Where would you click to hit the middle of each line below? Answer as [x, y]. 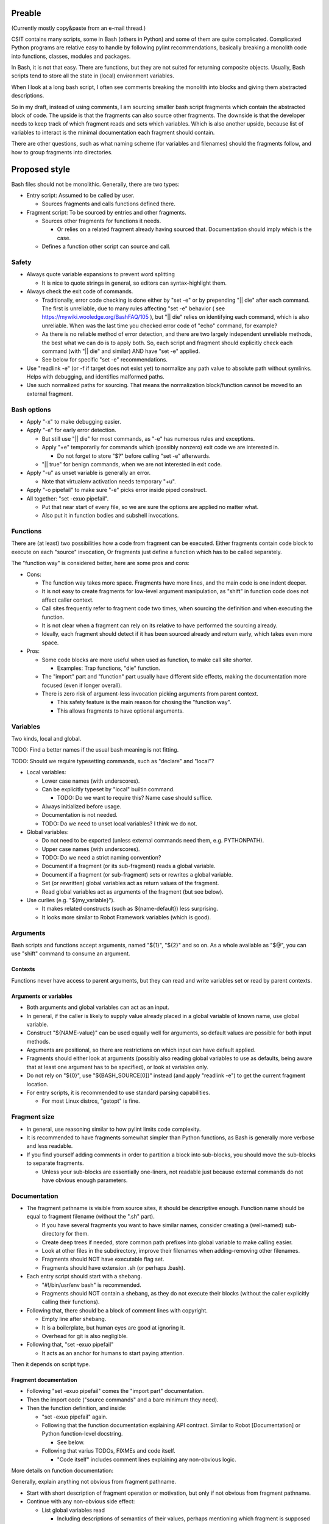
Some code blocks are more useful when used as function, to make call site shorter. [147, 660]
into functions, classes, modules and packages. [71, 56]
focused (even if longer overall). [82, 685]
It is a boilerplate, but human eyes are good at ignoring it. [113, 1327]
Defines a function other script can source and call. [106, 246]
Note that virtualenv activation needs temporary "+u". [109, 481]
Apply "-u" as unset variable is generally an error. [89, 473]
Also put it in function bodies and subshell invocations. [110, 516]
